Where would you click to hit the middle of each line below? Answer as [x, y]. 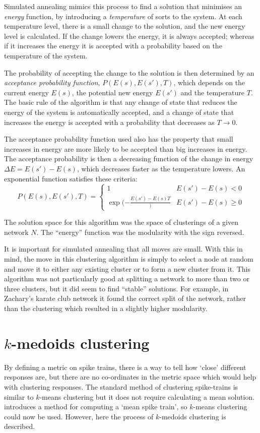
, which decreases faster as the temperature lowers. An [161, 168]
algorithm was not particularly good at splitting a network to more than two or [127, 279]
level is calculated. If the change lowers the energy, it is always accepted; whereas [129, 36]
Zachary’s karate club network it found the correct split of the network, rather [125, 298]
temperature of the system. [46, 55]
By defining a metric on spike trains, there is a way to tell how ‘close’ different [125, 367]
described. [20, 426]
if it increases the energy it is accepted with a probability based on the [113, 46]
